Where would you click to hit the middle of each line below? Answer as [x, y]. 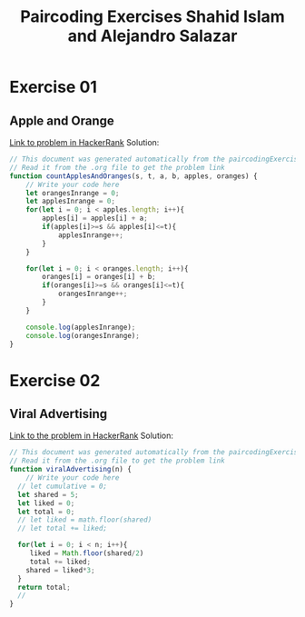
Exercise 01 [54, 87]
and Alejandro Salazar [152, 36]
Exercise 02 [55, 380]
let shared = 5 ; [48, 494]
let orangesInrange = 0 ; [73, 193]
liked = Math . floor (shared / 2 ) [87, 553]
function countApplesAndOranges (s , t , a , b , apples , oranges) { [133, 176]
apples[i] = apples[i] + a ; [95, 219]
